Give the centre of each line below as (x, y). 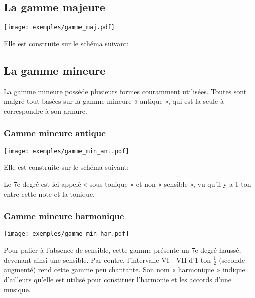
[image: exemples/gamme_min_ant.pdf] (67, 151)
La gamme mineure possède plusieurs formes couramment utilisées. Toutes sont (125, 91)
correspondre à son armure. (46, 111)
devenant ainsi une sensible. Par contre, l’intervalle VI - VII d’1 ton (107, 260)
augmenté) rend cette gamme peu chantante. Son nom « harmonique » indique (125, 270)
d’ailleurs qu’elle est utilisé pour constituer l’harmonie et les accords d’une (118, 279)
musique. (17, 289)
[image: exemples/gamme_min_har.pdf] (67, 234)
